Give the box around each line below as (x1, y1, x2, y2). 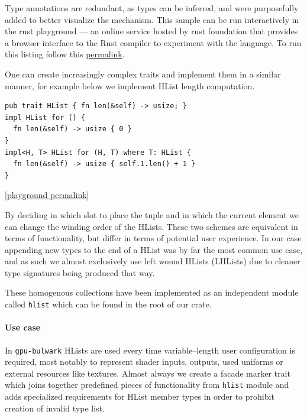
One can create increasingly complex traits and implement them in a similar (5, 67, 281, 80)
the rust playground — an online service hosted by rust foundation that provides (5, 25, 298, 37)
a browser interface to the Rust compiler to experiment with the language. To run (5, 36, 302, 48)
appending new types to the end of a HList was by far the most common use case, (5, 243, 303, 255)
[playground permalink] (5, 189, 89, 201)
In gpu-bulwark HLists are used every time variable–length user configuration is (5, 344, 295, 356)
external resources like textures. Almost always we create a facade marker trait (5, 367, 290, 379)
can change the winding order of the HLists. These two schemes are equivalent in (5, 220, 298, 232)
